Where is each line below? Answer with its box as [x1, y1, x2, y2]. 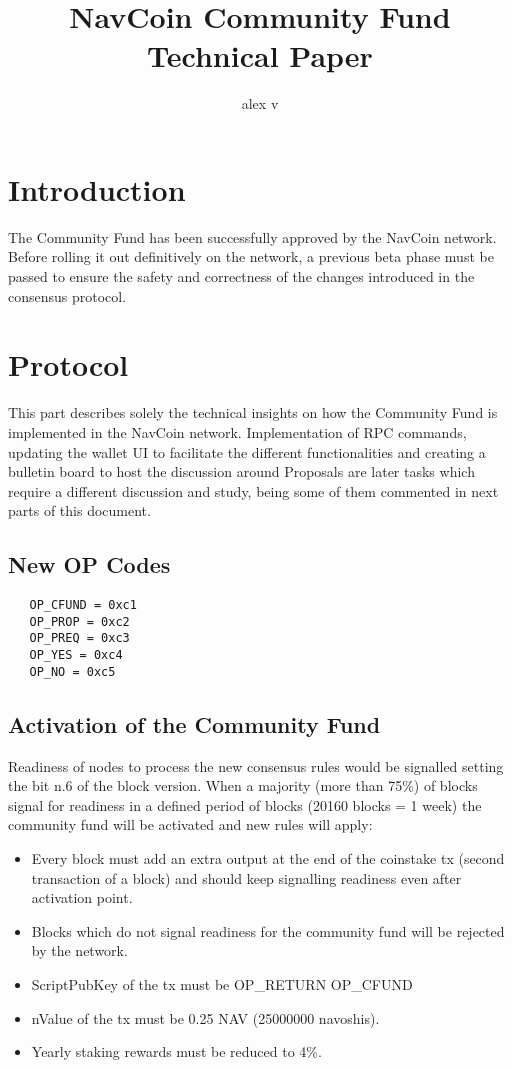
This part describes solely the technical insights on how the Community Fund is [8, 402, 498, 423]
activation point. [31, 887, 133, 908]
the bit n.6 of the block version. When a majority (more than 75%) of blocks [8, 775, 478, 796]
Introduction [8, 168, 186, 209]
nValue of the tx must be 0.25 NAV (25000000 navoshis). [31, 1007, 380, 1028]
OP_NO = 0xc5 [29, 664, 116, 679]
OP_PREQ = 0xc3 [29, 631, 130, 646]
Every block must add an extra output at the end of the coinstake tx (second [31, 847, 505, 868]
